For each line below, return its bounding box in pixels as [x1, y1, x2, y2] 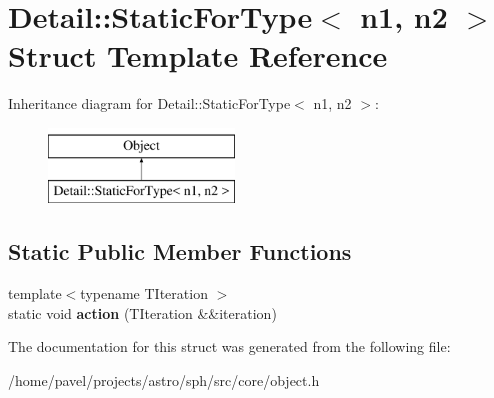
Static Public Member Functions [8, 236, 352, 267]
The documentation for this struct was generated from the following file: [8, 336, 451, 357]
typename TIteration [80, 283, 208, 304]
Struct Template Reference [8, 35, 388, 76]
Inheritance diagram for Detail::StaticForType [8, 93, 291, 114]
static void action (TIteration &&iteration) [8, 302, 277, 323]
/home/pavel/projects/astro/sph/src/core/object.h [8, 370, 320, 391]
